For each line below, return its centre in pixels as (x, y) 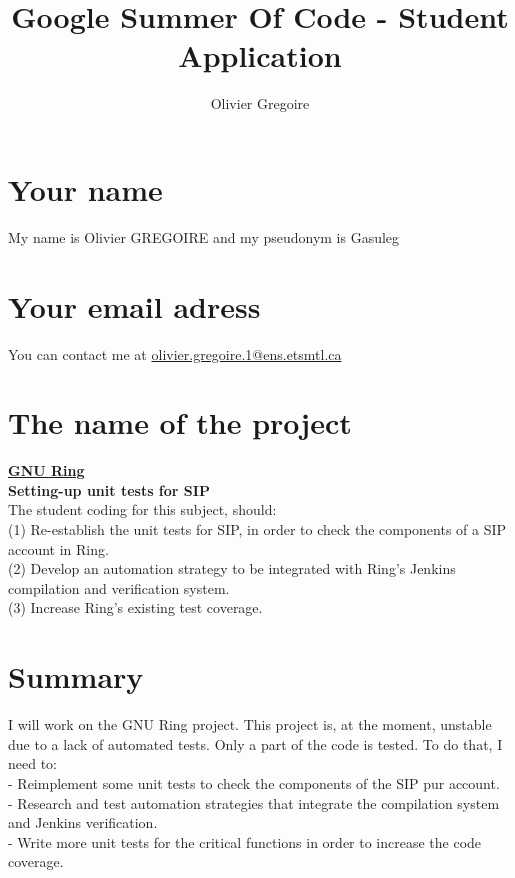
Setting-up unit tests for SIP (109, 489)
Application (260, 55)
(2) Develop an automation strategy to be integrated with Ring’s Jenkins (232, 568)
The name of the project (180, 422)
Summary (76, 676)
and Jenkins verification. (83, 822)
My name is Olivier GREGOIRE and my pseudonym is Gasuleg (204, 236)
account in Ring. (58, 548)
